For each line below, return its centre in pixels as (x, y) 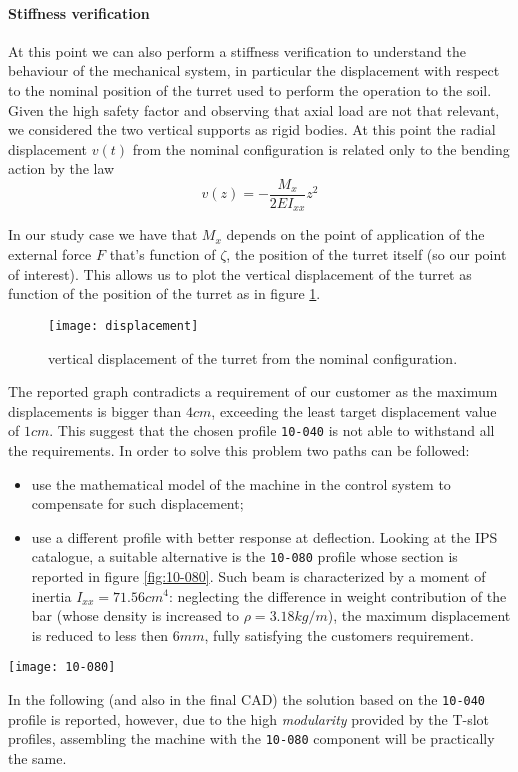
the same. (37, 757)
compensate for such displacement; (137, 503)
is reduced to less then (100, 634)
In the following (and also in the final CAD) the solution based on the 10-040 (247, 699)
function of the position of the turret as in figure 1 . (164, 293)
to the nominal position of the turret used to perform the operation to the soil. (250, 89)
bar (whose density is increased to (135, 615)
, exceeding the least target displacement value (354, 410)
